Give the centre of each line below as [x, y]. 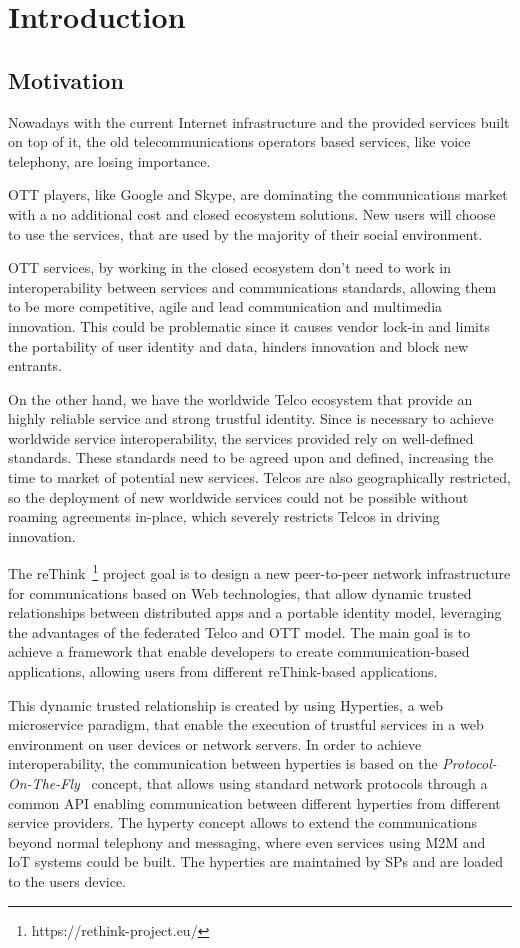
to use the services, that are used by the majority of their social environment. [245, 233]
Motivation [66, 79]
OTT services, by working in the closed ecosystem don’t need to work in [230, 267]
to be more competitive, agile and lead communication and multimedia [225, 306]
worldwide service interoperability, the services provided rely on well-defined [241, 437]
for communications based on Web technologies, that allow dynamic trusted [240, 592]
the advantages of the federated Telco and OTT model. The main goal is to [239, 631]
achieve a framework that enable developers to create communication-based [239, 651]
